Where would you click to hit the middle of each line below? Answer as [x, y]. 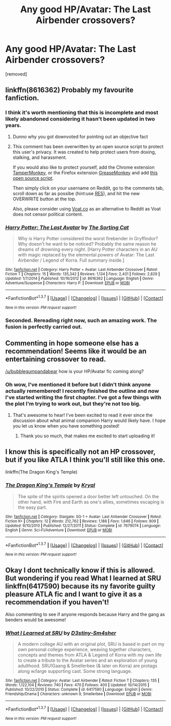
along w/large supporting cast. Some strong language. [75, 671]
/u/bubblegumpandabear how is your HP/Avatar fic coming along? [75, 371]
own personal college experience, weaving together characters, [85, 649]
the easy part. [32, 507]
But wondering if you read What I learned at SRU [83, 578]
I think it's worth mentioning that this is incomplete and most [82, 112]
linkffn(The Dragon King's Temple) [41, 472]
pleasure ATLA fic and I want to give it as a [74, 594]
